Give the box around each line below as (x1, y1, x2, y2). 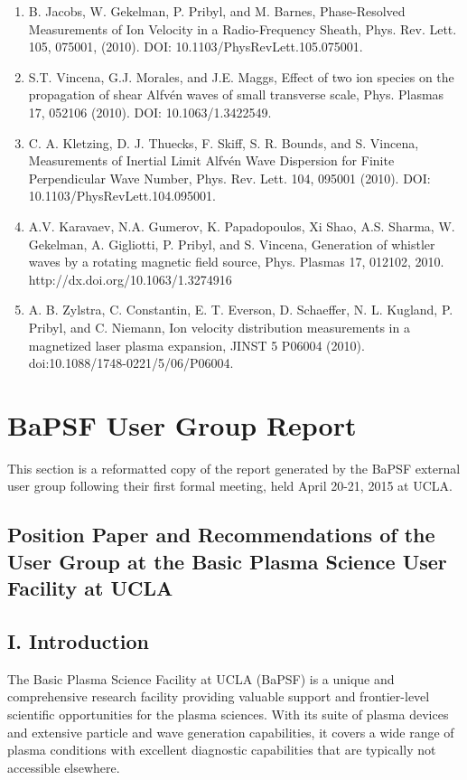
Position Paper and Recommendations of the (7, 521, 435, 549)
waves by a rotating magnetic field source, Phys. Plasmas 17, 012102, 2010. (28, 252, 444, 271)
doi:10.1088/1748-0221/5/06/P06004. (28, 353, 234, 372)
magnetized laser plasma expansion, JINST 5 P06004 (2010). (28, 335, 365, 354)
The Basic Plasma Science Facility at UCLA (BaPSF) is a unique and (7, 669, 395, 688)
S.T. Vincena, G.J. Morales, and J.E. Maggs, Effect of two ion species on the (28, 67, 454, 86)
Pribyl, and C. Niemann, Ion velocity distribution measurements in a (28, 317, 410, 336)
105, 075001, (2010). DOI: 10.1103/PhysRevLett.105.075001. (28, 37, 363, 56)
